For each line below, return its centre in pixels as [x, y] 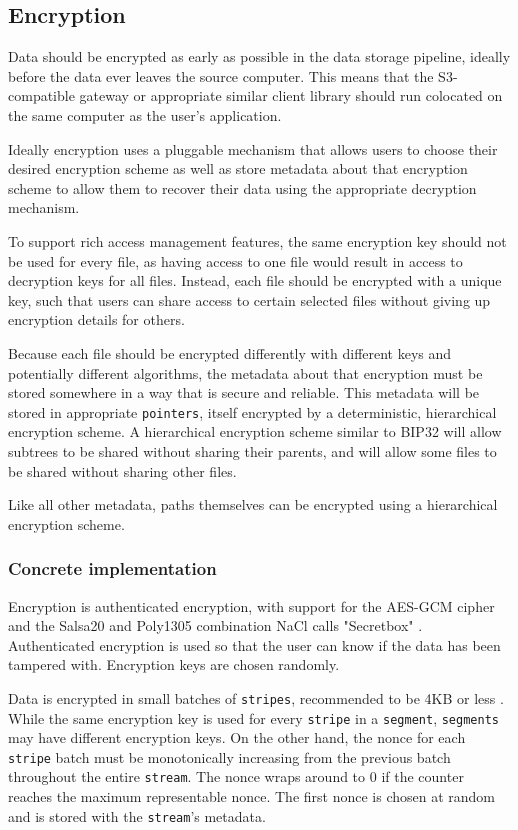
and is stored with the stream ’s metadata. [137, 815]
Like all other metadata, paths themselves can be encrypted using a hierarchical [253, 504]
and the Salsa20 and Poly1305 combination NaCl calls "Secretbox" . [215, 625]
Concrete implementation [112, 568]
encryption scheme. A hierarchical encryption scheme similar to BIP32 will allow [255, 431]
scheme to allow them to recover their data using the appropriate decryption [242, 187]
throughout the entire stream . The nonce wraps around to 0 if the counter [236, 776]
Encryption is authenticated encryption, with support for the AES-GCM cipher [251, 605]
